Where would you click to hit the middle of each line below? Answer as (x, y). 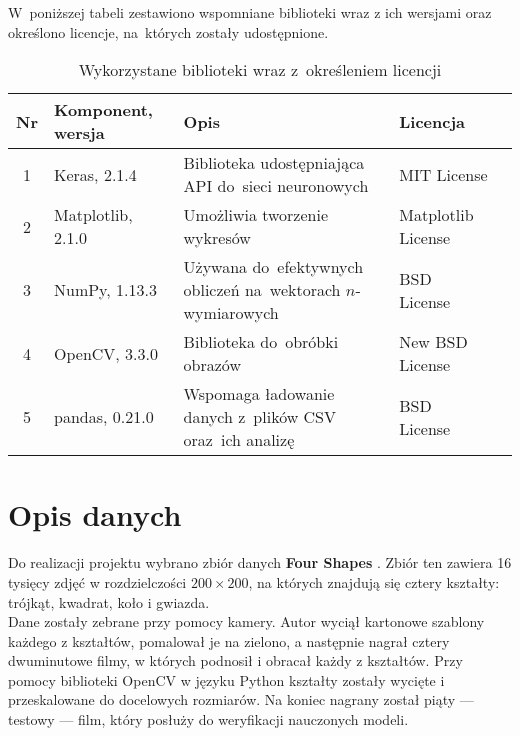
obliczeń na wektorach (262, 290)
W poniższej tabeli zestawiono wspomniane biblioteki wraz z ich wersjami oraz (250, 12)
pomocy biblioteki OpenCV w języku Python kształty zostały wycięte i (226, 679)
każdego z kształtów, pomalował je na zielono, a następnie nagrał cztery (229, 640)
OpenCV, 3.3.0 (106, 353)
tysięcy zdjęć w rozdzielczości (97, 581)
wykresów (217, 238)
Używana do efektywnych (273, 267)
